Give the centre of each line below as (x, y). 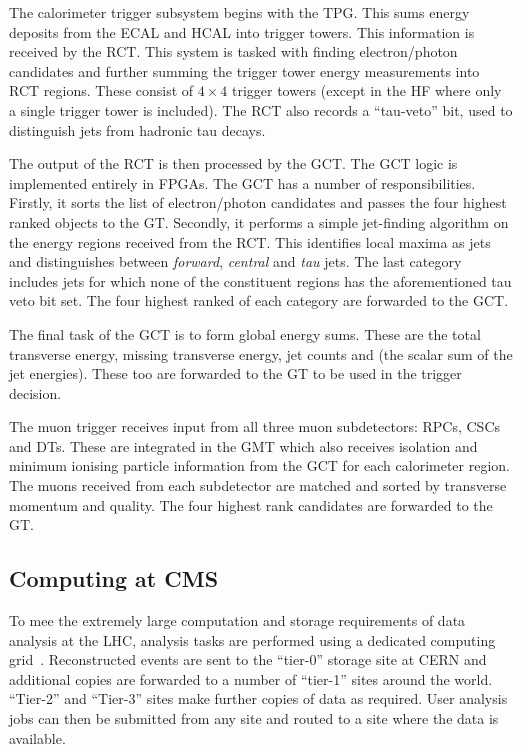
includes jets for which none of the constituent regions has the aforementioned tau (260, 280)
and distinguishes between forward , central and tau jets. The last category (235, 261)
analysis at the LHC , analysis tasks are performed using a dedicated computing (252, 639)
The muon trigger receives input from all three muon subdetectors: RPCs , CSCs (255, 426)
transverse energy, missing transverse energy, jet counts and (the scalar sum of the (261, 353)
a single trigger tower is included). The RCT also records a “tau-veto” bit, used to (261, 109)
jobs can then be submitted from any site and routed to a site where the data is (254, 718)
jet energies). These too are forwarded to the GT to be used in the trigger (235, 373)
